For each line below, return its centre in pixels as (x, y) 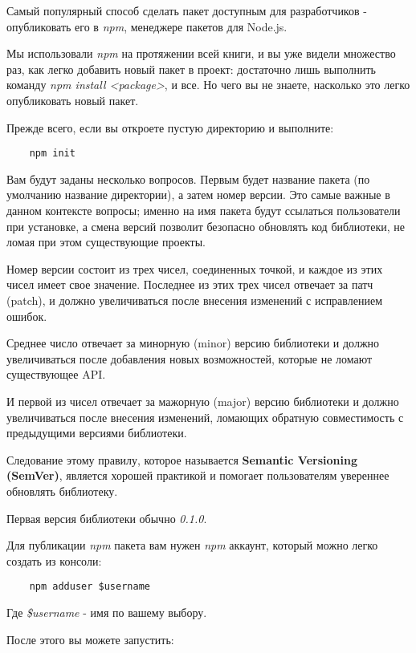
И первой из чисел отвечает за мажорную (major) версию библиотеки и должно (203, 401)
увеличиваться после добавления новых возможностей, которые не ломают (190, 358)
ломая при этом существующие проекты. (106, 242)
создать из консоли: (54, 560)
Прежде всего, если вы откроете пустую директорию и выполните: (170, 127)
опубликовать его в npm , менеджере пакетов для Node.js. (147, 26)
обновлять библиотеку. (62, 491)
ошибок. (27, 316)
